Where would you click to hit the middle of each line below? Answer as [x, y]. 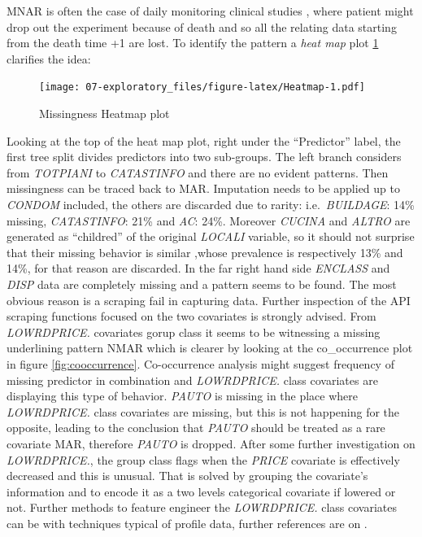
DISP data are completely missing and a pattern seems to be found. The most [202, 284]
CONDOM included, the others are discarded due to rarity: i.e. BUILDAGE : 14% [211, 204]
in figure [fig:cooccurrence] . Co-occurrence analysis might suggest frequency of [200, 363]
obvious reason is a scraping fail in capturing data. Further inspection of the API [209, 300]
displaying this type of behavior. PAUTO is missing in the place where [183, 396]
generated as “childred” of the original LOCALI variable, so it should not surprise [211, 236]
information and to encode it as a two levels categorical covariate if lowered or [201, 491]
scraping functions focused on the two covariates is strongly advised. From [191, 316]
